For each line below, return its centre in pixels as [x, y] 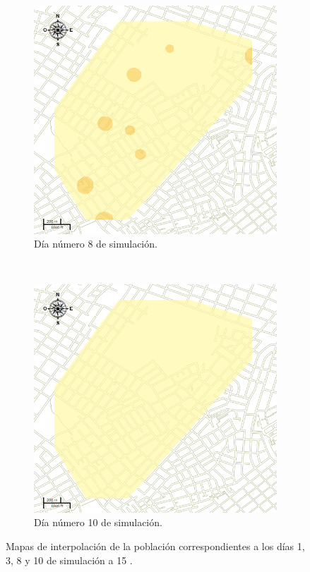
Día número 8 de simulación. [96, 244]
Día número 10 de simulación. [98, 522]
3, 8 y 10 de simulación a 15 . [69, 560]
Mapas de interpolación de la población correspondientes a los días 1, [155, 546]
